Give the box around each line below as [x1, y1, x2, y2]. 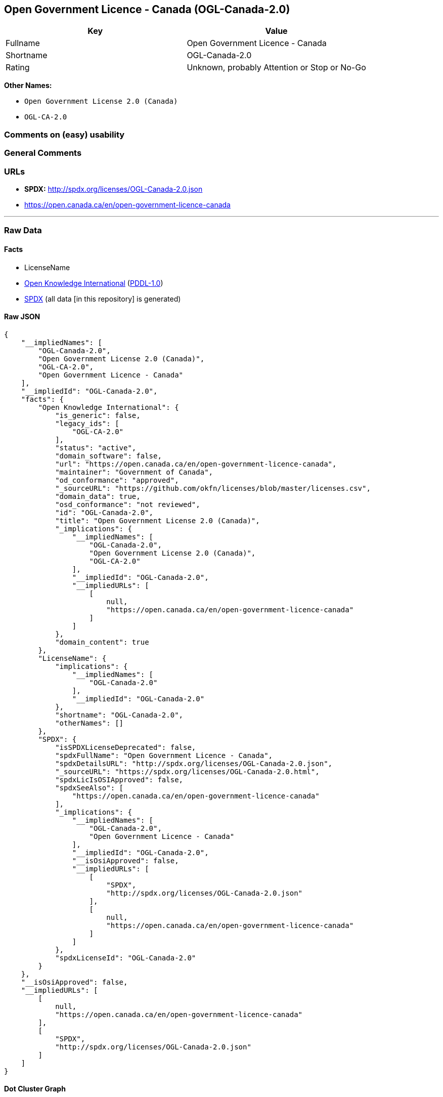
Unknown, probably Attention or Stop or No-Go [187, 62, 366, 73]
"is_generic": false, [55, 411, 141, 419]
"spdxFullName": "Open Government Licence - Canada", [55, 751, 273, 760]
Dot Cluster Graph [4, 1084, 66, 1093]
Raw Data [4, 225, 42, 236]
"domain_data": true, [55, 492, 141, 500]
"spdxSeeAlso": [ [55, 783, 124, 792]
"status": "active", [55, 443, 137, 452]
